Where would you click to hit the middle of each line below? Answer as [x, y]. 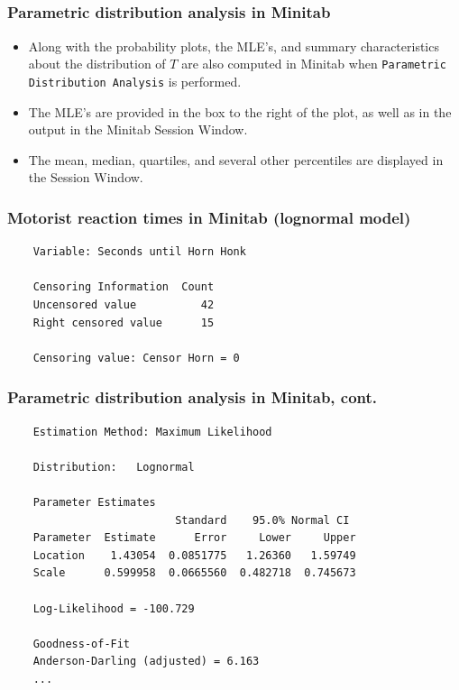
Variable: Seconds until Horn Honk [139, 252]
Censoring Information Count [124, 287]
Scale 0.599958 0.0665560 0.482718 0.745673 [194, 573]
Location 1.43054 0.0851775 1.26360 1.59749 [194, 555]
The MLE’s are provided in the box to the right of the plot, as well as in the [240, 111]
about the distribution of [97, 64]
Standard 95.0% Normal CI [262, 520]
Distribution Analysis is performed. [135, 81]
